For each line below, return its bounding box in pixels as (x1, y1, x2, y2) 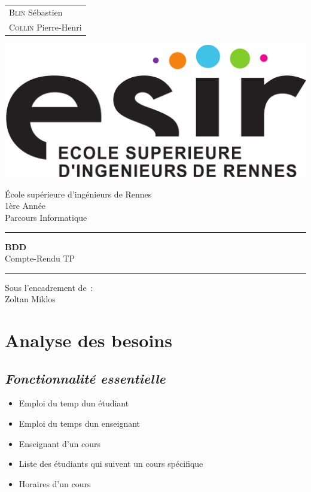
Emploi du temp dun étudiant (19, 397, 129, 409)
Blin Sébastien (9, 5, 63, 18)
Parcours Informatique (5, 211, 87, 223)
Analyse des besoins (5, 328, 172, 353)
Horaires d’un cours (19, 477, 91, 490)
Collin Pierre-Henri (9, 20, 82, 33)
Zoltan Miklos (5, 293, 56, 305)
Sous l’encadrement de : (5, 281, 93, 293)
